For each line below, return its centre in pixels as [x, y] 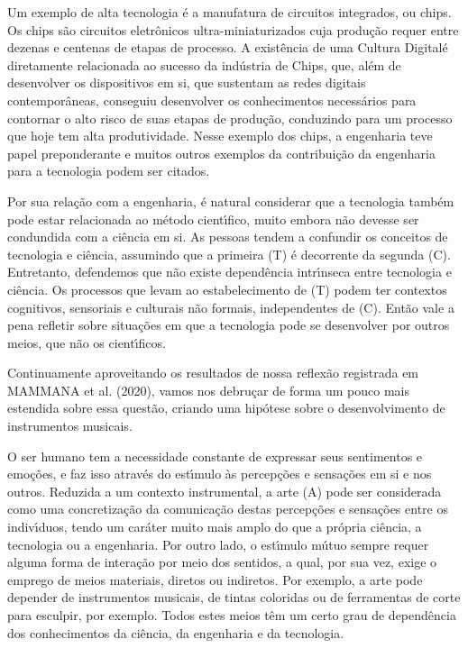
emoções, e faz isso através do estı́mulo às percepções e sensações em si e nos [220, 474]
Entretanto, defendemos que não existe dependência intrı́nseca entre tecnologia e [229, 272]
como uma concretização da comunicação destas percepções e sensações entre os [228, 509]
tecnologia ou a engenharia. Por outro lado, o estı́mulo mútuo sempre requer [218, 544]
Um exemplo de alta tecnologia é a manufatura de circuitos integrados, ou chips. [229, 12]
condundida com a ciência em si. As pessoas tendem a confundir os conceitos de [228, 237]
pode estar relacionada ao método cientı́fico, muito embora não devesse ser [213, 219]
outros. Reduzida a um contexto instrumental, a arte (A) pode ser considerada [225, 491]
